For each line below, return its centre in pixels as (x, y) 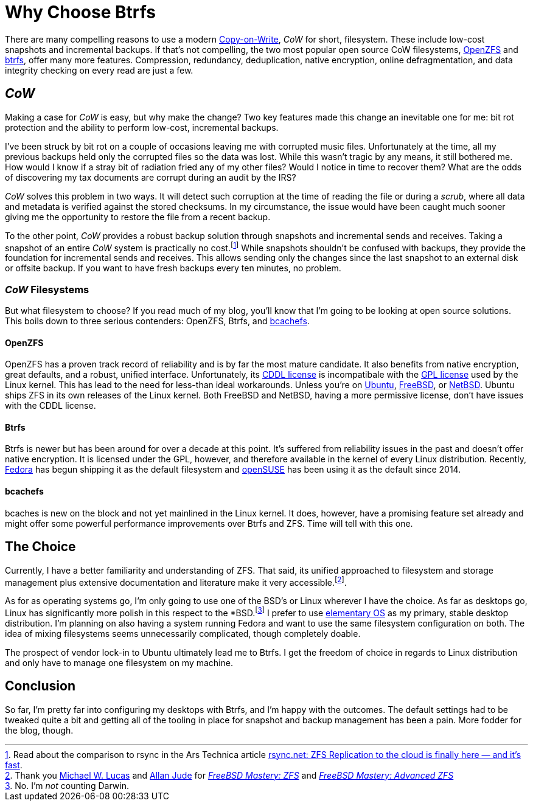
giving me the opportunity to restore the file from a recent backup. (138, 217)
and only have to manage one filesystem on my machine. (119, 662)
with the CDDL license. (51, 406)
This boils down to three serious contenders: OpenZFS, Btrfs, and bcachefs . (157, 321)
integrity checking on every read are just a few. (99, 70)
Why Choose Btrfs (81, 12)
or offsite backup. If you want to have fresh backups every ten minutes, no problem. (173, 268)
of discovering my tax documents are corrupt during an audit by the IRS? (151, 177)
